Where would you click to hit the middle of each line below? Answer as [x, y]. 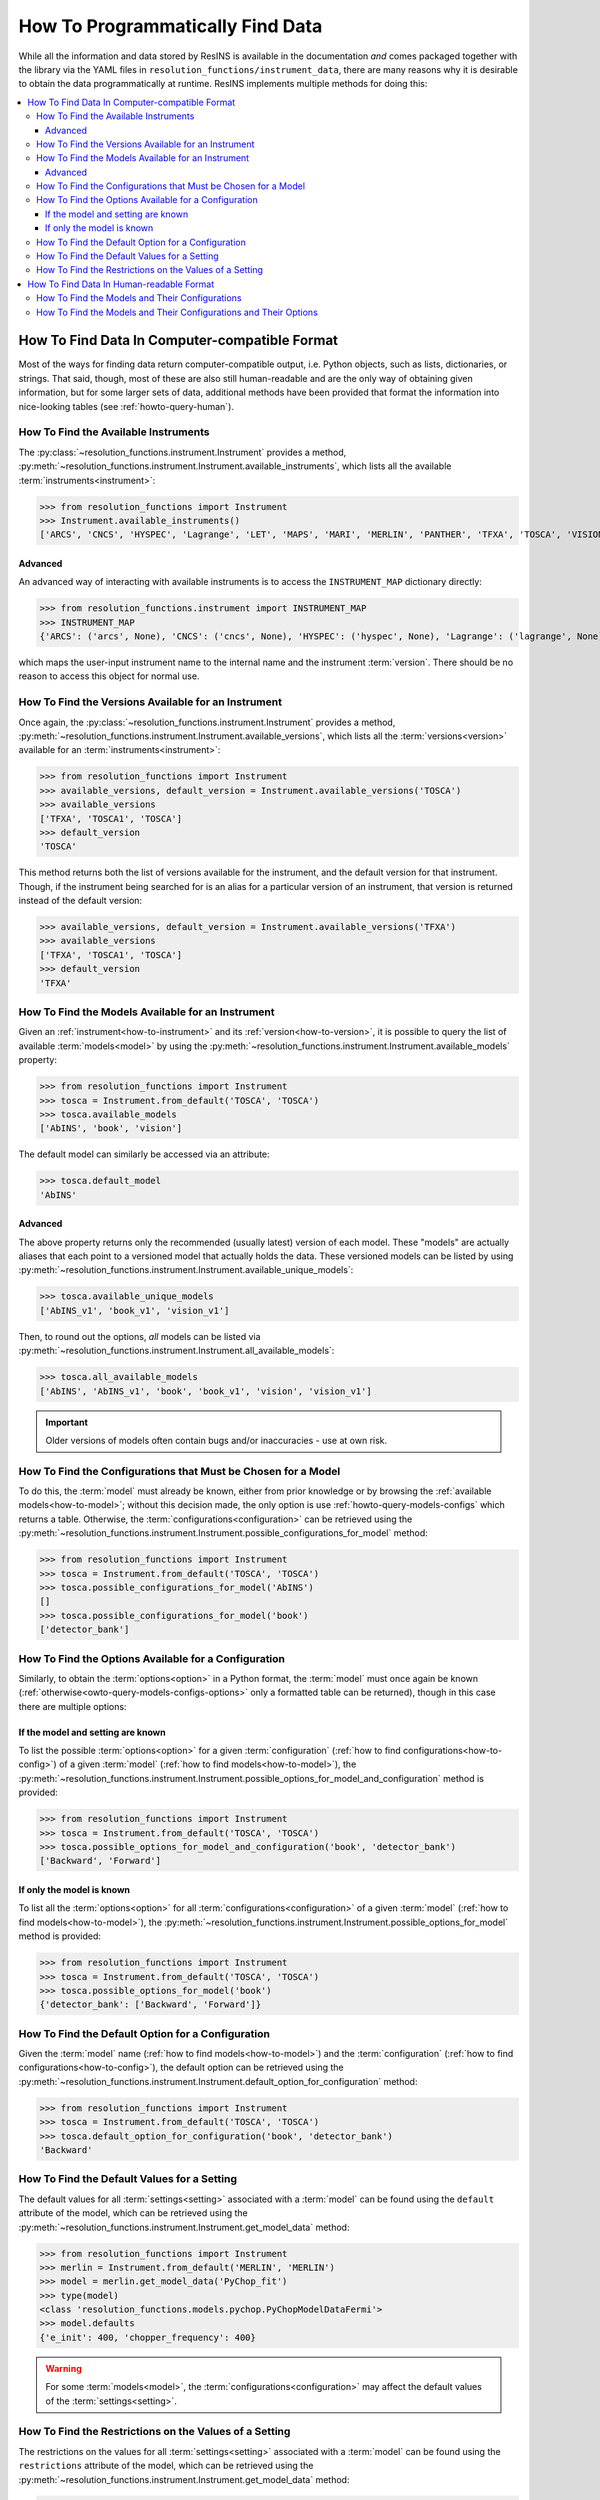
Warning [63, 2368]
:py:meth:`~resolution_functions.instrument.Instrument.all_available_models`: [176, 1351]
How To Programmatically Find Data [170, 26]
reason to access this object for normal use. [109, 676]
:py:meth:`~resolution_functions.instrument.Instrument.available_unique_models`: [186, 1270]
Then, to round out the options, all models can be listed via [139, 1336]
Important [67, 1422]
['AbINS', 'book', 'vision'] [111, 1128]
